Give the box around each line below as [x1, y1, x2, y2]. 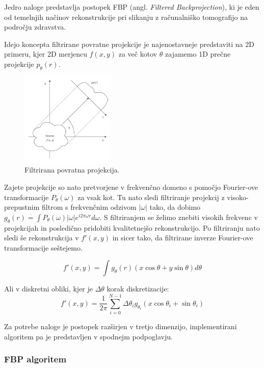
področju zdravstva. [4, 21, 66, 32]
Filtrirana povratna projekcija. [24, 164, 120, 175]
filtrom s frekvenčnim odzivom [42, 202, 137, 212]
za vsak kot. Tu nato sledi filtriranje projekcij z [77, 191, 225, 202]
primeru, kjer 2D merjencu [4, 48, 87, 59]
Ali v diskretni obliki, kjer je [4, 283, 93, 294]
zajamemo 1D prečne [165, 48, 231, 59]
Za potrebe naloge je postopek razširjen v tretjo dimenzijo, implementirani [4, 321, 237, 332]
